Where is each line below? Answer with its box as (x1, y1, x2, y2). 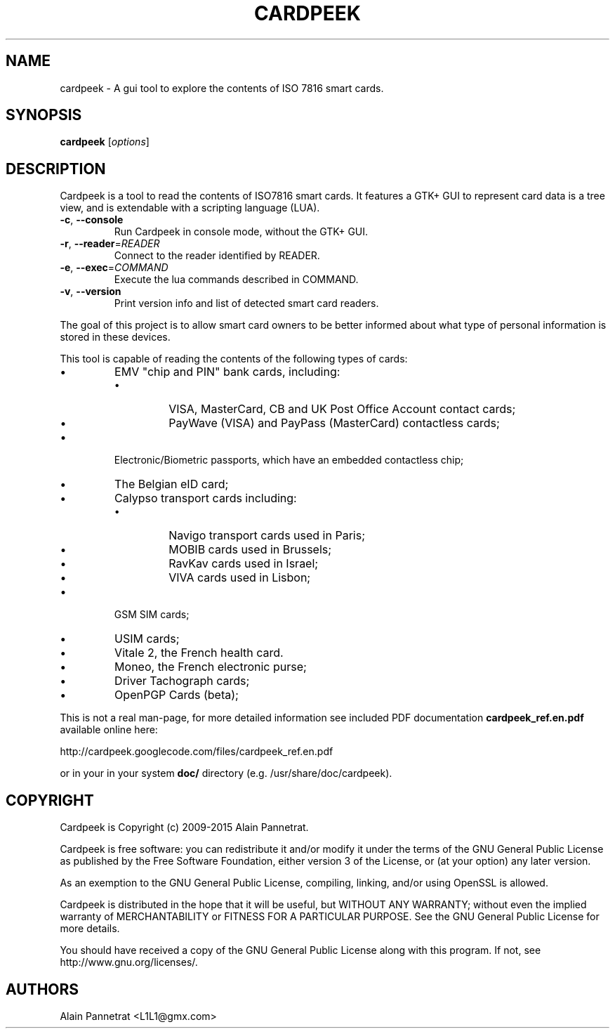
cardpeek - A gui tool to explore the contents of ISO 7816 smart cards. (60, 81, 384, 94)
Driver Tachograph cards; (114, 674, 250, 688)
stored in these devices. (60, 331, 171, 343)
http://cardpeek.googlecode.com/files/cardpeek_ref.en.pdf (60, 745, 333, 758)
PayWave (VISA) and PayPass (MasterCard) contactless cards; (168, 416, 500, 431)
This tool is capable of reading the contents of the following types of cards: (60, 353, 408, 365)
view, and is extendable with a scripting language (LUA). (60, 202, 320, 214)
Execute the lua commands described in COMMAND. (114, 273, 359, 286)
